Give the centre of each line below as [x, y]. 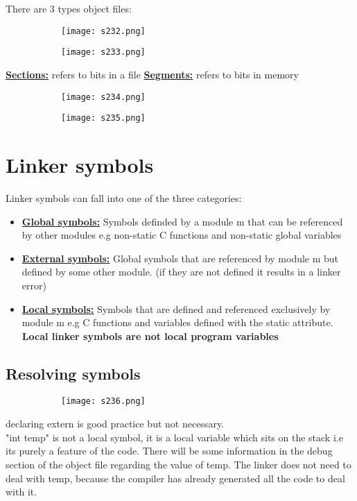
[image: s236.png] [103, 401]
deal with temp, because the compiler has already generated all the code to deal [175, 478]
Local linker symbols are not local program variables [150, 336]
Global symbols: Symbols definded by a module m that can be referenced [182, 221]
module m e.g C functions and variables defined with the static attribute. [177, 322]
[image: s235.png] [103, 118]
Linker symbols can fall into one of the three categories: [124, 197]
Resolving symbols [73, 373]
